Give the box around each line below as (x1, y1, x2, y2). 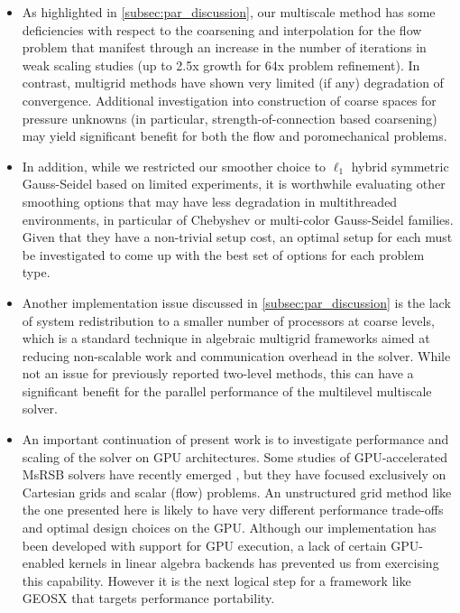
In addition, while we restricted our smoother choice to (22, 156, 327, 175)
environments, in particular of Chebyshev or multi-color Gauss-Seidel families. (22, 209, 454, 228)
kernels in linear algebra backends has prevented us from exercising (69, 553, 439, 572)
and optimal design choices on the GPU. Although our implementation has (22, 518, 437, 537)
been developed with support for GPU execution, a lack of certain (22, 535, 387, 554)
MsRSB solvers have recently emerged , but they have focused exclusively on (22, 465, 446, 484)
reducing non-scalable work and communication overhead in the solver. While (22, 346, 451, 365)
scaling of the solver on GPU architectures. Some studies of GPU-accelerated (22, 447, 448, 466)
